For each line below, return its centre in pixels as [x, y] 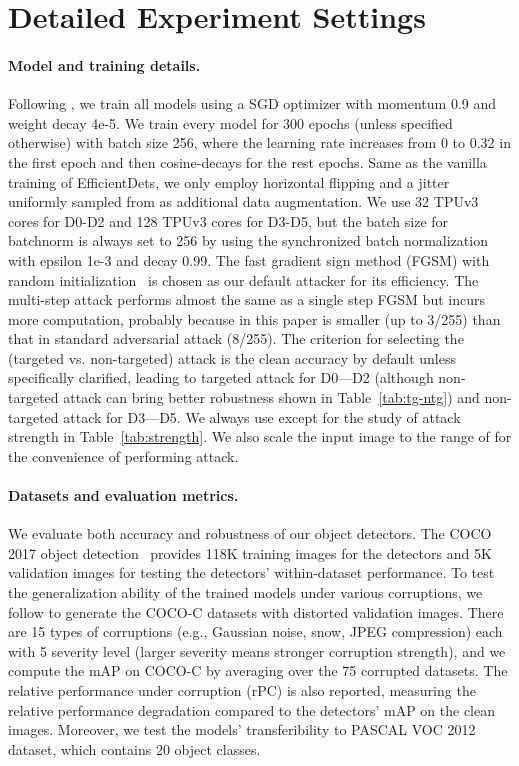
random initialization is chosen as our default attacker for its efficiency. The [243, 279]
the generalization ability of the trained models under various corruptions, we [245, 592]
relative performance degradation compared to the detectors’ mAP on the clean [251, 709]
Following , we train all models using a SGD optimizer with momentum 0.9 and [252, 103]
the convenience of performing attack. [123, 455]
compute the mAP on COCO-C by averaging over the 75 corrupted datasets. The [258, 670]
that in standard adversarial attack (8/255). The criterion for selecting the [236, 338]
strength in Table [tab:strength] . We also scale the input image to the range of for [260, 436]
